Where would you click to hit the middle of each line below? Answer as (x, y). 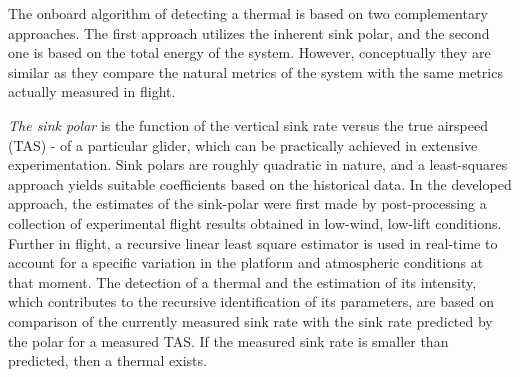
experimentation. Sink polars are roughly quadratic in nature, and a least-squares (258, 164)
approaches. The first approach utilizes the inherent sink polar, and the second (249, 32)
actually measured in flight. (92, 91)
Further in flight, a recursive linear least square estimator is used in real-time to (253, 242)
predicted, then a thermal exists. (107, 360)
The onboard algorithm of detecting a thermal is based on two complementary (248, 13)
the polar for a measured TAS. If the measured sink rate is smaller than (228, 340)
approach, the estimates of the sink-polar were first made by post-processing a (247, 203)
